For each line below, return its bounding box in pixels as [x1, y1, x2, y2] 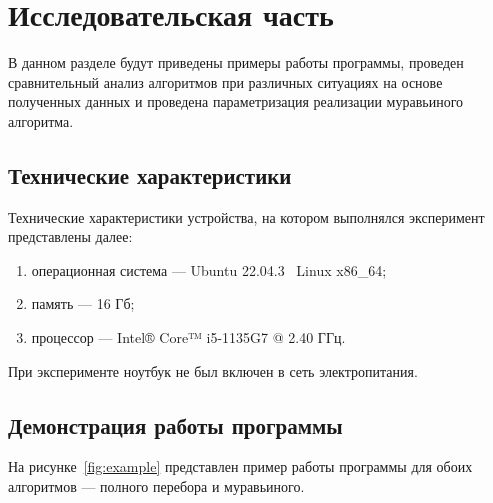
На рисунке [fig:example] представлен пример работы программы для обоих [8, 456, 473, 477]
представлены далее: [8, 226, 133, 247]
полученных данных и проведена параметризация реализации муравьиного [8, 91, 464, 112]
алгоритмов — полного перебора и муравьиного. [8, 476, 305, 497]
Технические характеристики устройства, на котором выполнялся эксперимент [8, 206, 485, 227]
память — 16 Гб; [31, 293, 135, 314]
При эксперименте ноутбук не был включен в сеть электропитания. [8, 360, 418, 381]
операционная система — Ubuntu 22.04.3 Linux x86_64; [31, 259, 387, 280]
